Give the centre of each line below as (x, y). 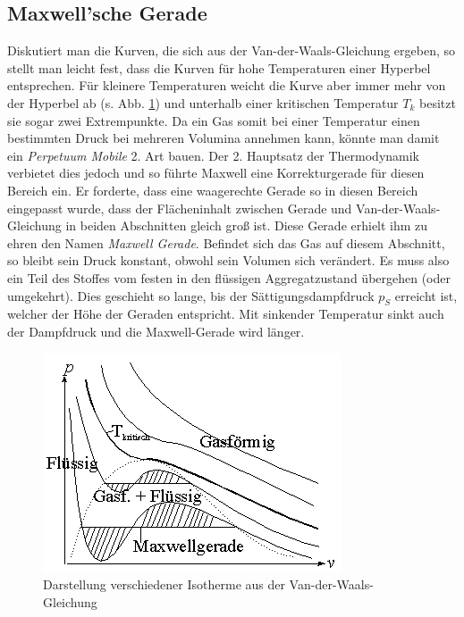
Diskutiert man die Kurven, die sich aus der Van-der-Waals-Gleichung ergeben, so (231, 50)
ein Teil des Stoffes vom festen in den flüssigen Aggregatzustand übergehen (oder (229, 277)
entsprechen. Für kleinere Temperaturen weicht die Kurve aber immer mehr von (227, 85)
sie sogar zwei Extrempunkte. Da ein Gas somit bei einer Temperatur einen (214, 120)
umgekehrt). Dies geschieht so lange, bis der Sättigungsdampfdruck (191, 295)
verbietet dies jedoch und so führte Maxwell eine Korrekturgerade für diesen (216, 173)
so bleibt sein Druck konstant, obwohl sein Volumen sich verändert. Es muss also (228, 260)
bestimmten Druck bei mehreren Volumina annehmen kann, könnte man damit (224, 138)
